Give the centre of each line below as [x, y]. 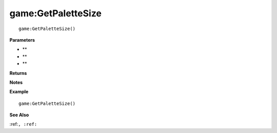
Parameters [22, 40]
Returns [18, 73]
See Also [19, 115]
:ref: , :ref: [23, 124]
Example [19, 92]
